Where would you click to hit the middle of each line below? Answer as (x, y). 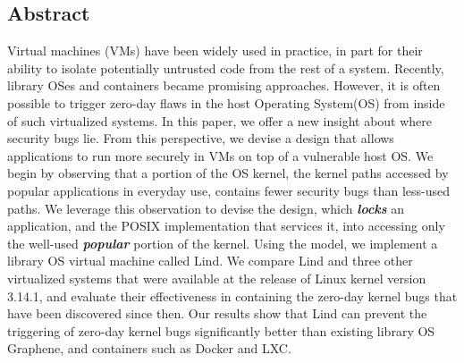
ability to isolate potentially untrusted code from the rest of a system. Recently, (226, 68)
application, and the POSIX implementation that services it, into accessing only (226, 226)
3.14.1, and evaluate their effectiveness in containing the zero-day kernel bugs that (232, 295)
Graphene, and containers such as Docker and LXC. (149, 348)
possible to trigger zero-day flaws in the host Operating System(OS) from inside (226, 102)
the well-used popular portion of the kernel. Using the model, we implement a (223, 243)
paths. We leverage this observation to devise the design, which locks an (206, 208)
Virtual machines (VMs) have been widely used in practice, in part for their (215, 51)
